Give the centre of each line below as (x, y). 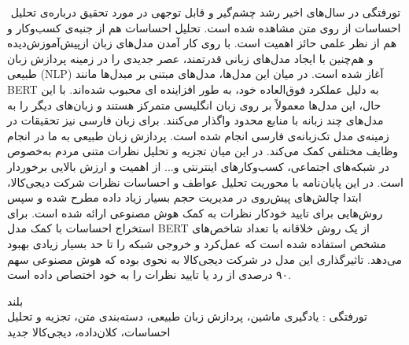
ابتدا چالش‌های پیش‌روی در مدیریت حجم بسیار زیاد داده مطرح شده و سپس (184, 197)
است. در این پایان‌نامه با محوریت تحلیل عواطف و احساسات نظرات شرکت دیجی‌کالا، (205, 182)
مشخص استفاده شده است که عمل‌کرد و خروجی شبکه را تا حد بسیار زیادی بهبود (197, 243)
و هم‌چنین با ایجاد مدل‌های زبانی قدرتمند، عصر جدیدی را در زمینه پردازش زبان (190, 58)
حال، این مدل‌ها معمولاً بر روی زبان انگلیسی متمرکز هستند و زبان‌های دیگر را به (194, 104)
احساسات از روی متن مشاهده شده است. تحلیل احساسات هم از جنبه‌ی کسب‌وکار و (204, 27)
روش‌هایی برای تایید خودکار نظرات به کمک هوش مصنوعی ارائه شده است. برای (195, 212)
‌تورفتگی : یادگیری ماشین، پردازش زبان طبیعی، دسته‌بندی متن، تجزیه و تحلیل (187, 316)
